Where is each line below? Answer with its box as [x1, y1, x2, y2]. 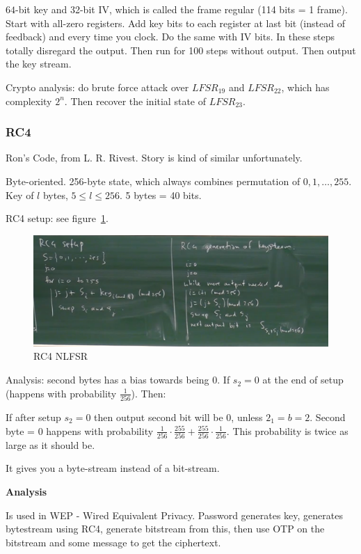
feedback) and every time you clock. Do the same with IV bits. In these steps [6, 29, 335, 44]
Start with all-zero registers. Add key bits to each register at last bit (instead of [6, 15, 345, 30]
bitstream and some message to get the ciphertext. [6, 535, 221, 549]
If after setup [6, 409, 61, 424]
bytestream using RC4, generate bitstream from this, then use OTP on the [6, 521, 325, 536]
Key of [6, 187, 34, 202]
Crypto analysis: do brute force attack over [6, 79, 189, 94]
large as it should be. [6, 437, 95, 452]
